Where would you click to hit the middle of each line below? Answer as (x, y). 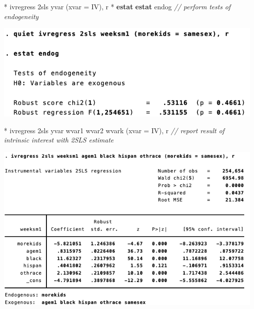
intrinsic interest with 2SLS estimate (59, 140)
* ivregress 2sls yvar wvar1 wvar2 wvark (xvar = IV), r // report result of (114, 130)
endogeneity (21, 16)
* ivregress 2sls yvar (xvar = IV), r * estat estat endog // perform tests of (117, 6)
